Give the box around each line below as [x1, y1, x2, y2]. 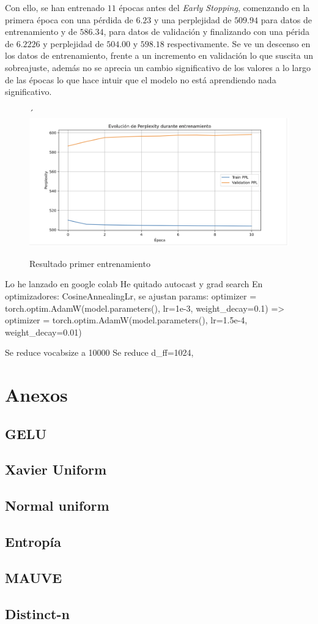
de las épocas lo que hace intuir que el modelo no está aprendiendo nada [5, 73, 276, 86]
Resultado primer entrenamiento [29, 257, 150, 269]
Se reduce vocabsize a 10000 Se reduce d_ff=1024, [5, 346, 194, 359]
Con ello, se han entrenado [5, 1, 105, 13]
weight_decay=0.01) [5, 325, 82, 338]
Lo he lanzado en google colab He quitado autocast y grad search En [5, 277, 263, 290]
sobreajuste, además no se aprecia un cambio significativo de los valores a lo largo [5, 61, 311, 73]
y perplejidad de [43, 37, 104, 50]
